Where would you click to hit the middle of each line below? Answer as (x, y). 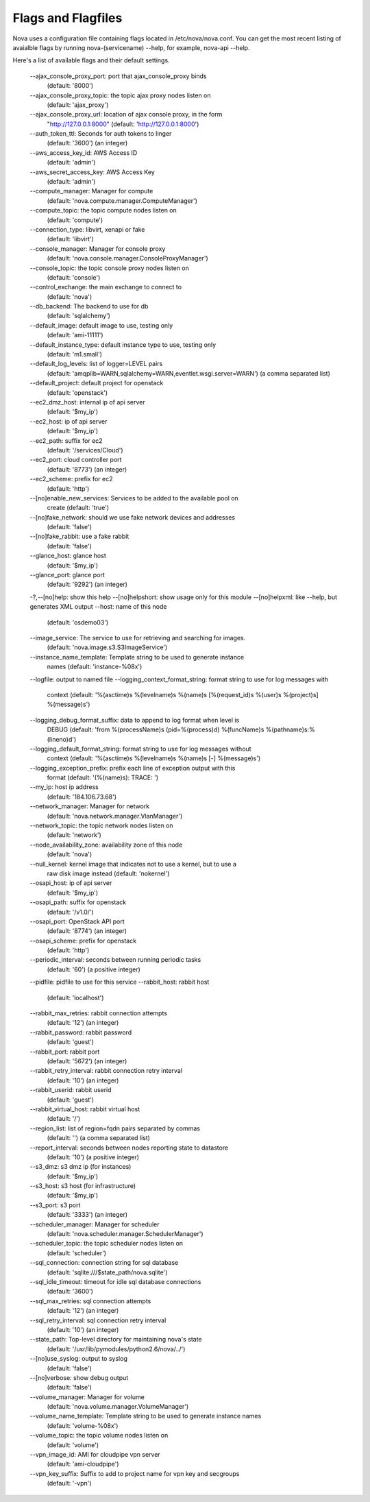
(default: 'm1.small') (75, 354)
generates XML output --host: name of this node (98, 607)
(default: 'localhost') (75, 997)
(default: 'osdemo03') (78, 622)
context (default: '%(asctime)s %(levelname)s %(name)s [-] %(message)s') (153, 758)
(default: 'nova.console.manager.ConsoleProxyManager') (127, 258)
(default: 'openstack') (77, 392)
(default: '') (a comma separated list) (99, 1138)
